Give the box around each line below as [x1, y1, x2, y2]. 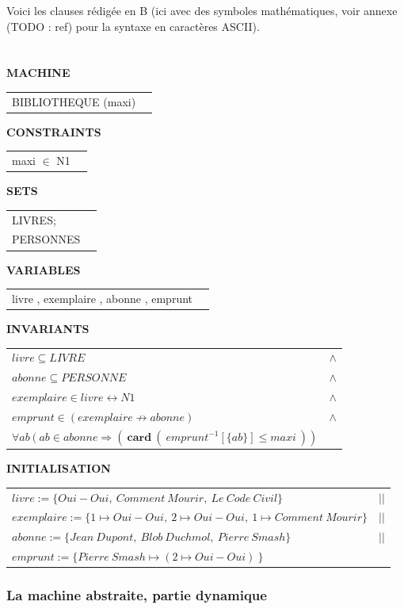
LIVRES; [12, 211, 56, 228]
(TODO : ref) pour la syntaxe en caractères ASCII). [6, 17, 260, 34]
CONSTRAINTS [6, 123, 101, 140]
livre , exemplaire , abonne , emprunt [12, 289, 193, 306]
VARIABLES [6, 261, 81, 278]
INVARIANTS [6, 320, 90, 336]
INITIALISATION [6, 460, 111, 477]
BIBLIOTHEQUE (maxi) [12, 93, 136, 109]
